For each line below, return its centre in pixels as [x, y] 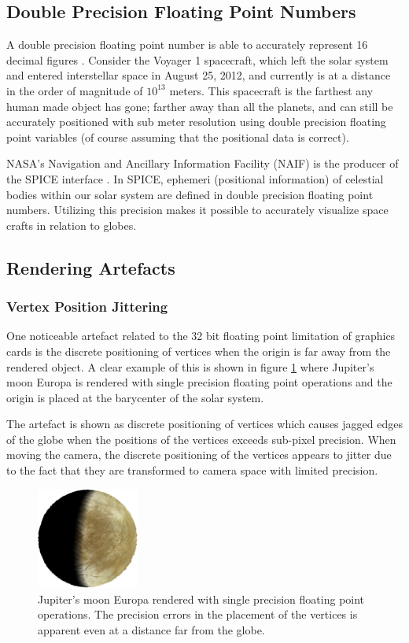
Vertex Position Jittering [87, 307]
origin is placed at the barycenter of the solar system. [135, 397]
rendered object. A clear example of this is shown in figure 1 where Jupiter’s [190, 366]
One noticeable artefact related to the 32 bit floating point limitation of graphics [201, 336]
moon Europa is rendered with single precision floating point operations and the [199, 382]
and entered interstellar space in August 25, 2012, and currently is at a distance [199, 75]
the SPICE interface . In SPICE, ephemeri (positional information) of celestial [195, 178]
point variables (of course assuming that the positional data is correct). [178, 137]
